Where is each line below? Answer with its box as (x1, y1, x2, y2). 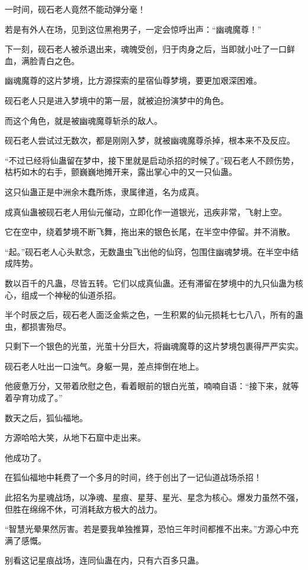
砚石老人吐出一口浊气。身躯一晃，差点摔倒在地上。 (5, 359, 204, 372)
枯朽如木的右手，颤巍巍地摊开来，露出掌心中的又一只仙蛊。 (5, 165, 237, 178)
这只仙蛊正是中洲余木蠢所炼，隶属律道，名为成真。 (5, 185, 204, 198)
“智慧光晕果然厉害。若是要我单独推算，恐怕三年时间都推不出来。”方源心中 (5, 523, 291, 535)
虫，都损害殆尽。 (5, 320, 71, 332)
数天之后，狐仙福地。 (5, 411, 88, 423)
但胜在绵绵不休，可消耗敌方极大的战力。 (5, 502, 162, 515)
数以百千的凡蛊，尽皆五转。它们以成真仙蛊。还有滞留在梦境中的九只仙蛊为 (5, 276, 295, 289)
